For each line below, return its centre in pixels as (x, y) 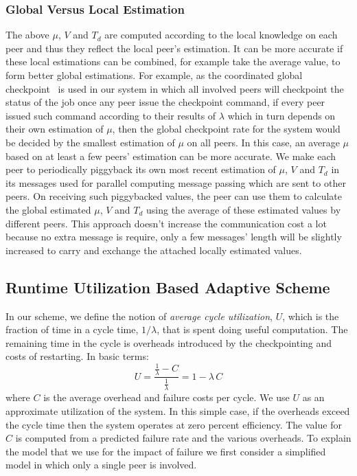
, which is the (311, 316)
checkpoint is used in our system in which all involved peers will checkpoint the (175, 88)
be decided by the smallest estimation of (90, 142)
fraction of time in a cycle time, (72, 329)
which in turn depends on (281, 115)
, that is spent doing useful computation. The (252, 329)
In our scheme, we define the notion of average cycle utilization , (139, 316)
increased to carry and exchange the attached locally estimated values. (154, 250)
